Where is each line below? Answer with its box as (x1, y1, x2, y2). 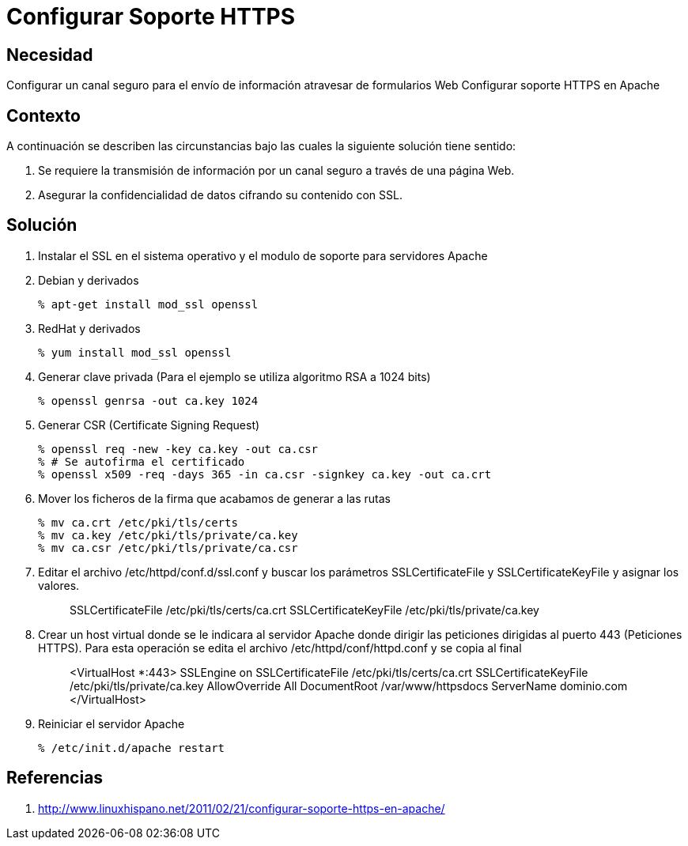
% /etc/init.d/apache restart (38, 741, 225, 754)
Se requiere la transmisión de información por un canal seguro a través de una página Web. (38, 164, 515, 178)
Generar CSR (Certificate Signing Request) (38, 417, 260, 432)
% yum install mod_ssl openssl (38, 346, 232, 359)
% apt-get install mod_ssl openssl (38, 297, 259, 311)
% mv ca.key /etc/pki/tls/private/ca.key (38, 528, 298, 542)
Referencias (6, 768, 104, 788)
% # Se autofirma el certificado (38, 455, 245, 468)
